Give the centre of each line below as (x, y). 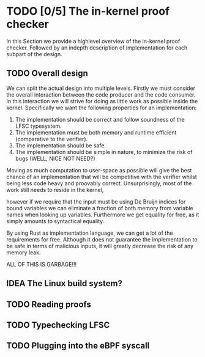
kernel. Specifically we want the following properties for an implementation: (102, 108)
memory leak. (24, 252)
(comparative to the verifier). (51, 139)
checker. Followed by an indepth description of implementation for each (97, 48)
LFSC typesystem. (39, 126)
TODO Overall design (47, 74)
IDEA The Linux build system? (64, 283)
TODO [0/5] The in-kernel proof (88, 11)
